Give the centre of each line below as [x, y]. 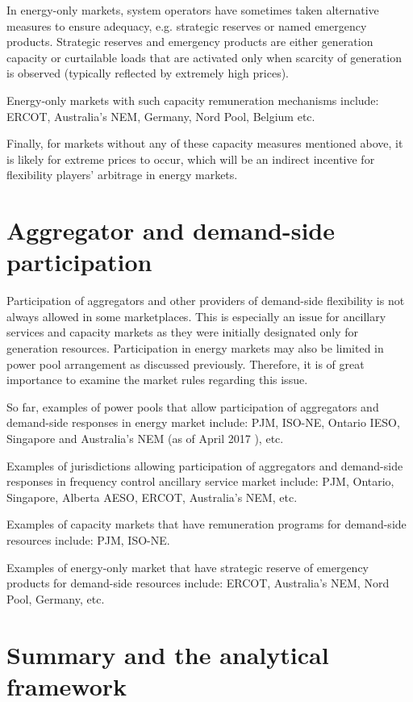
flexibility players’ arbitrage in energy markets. [122, 175]
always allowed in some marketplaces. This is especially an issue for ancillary [196, 316]
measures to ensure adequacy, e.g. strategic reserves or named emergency [187, 25]
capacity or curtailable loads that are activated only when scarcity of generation [204, 57]
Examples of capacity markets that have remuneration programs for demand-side [206, 524]
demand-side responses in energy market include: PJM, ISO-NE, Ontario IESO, [203, 422]
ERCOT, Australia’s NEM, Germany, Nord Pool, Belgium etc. [161, 116]
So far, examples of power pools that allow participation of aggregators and [193, 406]
